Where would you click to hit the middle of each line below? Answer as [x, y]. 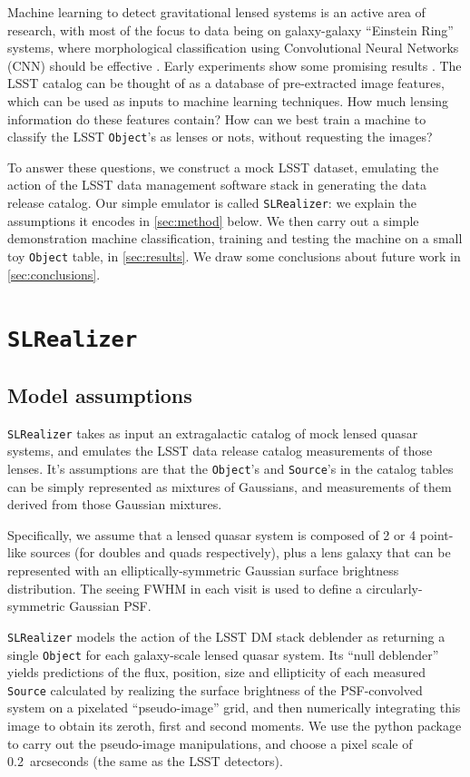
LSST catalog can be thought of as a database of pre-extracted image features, [226, 83]
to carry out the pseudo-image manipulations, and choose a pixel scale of [210, 743]
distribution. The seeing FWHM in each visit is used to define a [185, 588]
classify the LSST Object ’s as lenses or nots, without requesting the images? [220, 137]
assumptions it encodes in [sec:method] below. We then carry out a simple [213, 220]
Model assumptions [100, 394]
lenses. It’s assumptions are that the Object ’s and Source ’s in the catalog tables [230, 469]
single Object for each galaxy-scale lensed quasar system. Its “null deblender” [223, 654]
